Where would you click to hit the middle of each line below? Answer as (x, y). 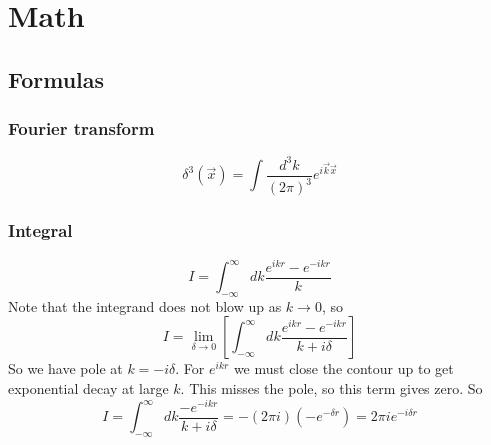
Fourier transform (81, 128)
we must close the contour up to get (343, 368)
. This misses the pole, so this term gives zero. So (331, 388)
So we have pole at (65, 368)
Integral (40, 230)
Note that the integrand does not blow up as (145, 305)
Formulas (56, 78)
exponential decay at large (88, 388)
